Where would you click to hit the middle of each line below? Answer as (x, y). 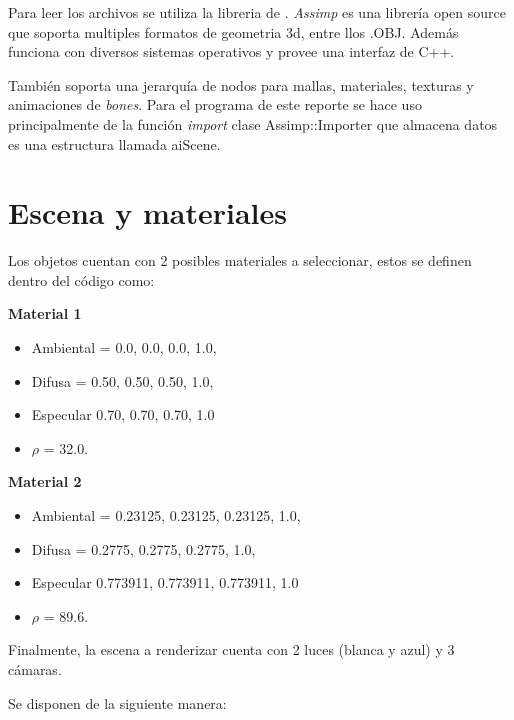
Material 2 (45, 481)
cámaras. (35, 669)
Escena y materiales (147, 212)
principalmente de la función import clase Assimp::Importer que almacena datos (253, 123)
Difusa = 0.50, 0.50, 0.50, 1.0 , (122, 380)
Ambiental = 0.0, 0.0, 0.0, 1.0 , (124, 347)
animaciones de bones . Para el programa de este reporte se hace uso (215, 104)
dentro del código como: (81, 279)
